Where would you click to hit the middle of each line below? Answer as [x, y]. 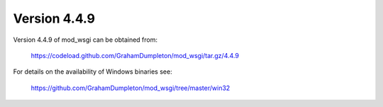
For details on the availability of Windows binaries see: [93, 72]
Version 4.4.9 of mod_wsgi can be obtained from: [85, 40]
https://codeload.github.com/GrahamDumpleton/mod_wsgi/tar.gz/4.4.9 [135, 55]
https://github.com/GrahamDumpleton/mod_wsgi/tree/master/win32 [131, 88]
